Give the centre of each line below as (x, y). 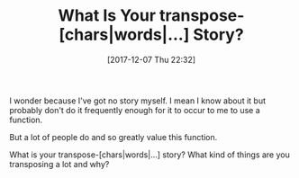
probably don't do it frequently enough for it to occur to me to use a (135, 110)
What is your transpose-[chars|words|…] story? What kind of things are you (149, 155)
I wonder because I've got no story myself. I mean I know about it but (137, 101)
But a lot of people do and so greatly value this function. (113, 137)
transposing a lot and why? (59, 164)
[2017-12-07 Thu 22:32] (151, 59)
